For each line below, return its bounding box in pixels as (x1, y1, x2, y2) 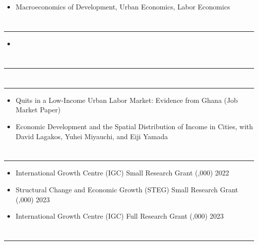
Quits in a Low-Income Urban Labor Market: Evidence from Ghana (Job (15, 94, 238, 105)
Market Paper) (15, 104, 61, 115)
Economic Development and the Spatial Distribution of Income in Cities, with (15, 121, 253, 131)
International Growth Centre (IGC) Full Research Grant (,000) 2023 (15, 211, 224, 221)
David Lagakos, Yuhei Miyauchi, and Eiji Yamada (15, 131, 168, 141)
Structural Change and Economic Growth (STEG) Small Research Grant (15, 184, 238, 194)
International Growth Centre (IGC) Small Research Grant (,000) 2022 (15, 167, 229, 178)
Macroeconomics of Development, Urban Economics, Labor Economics (15, 1, 230, 11)
